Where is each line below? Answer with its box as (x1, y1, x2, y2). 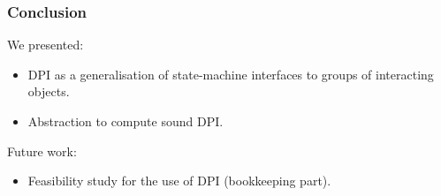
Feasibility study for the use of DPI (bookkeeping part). (27, 171, 331, 190)
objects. (27, 82, 70, 101)
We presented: (7, 35, 84, 54)
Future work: (7, 141, 77, 160)
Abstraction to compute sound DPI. (27, 112, 224, 130)
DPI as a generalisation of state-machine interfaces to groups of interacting (27, 64, 434, 83)
